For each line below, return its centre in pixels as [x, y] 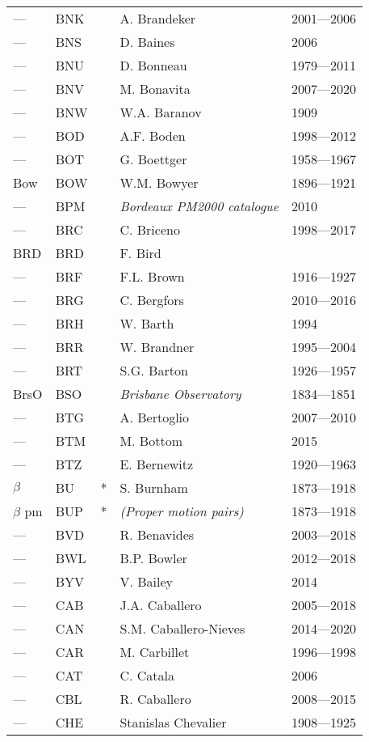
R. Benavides [157, 534]
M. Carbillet [155, 652]
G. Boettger [153, 159]
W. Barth [147, 323]
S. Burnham [154, 488]
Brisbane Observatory [180, 394]
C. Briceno [150, 229]
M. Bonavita [155, 89]
